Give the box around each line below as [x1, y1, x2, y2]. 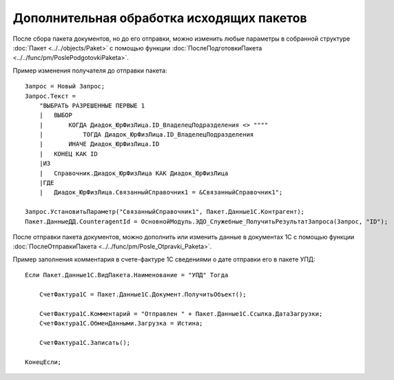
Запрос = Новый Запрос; [25, 83, 105, 90]
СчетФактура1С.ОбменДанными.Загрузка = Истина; [39, 319, 203, 328]
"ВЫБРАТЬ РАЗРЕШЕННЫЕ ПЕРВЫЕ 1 [39, 101, 145, 110]
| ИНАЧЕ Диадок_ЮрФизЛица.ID [39, 140, 160, 148]
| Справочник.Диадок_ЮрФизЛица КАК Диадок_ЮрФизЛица [39, 169, 229, 177]
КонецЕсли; [25, 358, 62, 366]
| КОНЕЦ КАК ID [39, 150, 98, 158]
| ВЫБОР [39, 111, 72, 119]
